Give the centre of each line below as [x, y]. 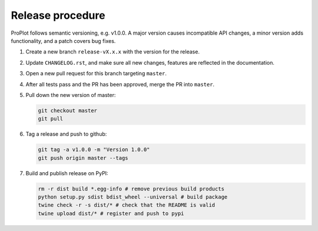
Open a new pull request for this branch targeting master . [96, 73]
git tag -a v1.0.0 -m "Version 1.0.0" [94, 150]
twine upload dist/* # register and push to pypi [111, 213]
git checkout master [67, 111]
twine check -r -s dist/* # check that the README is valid [127, 205]
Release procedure [58, 15]
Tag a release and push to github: [66, 134]
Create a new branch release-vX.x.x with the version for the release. [113, 52]
